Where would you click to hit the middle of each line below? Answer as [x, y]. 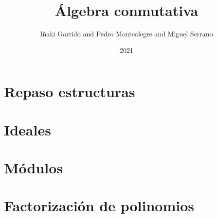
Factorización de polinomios [99, 206]
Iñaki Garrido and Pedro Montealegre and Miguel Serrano [127, 34]
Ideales [27, 129]
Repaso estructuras [70, 92]
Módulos [34, 168]
